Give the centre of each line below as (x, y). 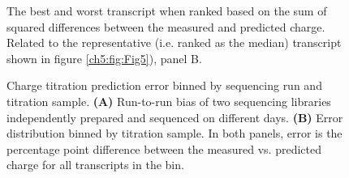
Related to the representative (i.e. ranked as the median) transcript (174, 42)
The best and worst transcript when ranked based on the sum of (167, 11)
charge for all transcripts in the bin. (95, 165)
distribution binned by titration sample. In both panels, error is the (174, 133)
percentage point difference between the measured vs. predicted (164, 148)
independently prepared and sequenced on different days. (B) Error (175, 117)
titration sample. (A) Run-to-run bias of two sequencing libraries (169, 101)
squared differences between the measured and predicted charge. (166, 26)
